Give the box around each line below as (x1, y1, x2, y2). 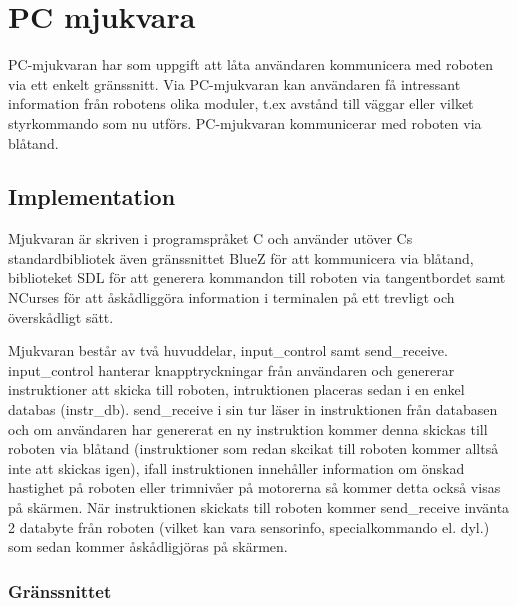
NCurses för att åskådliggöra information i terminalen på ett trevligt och (8, 287, 455, 308)
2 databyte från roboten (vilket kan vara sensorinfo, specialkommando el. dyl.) (8, 516, 490, 537)
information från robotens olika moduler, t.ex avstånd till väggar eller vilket (8, 93, 474, 114)
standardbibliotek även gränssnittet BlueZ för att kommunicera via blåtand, (8, 247, 474, 268)
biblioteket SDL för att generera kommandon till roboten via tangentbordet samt (8, 267, 506, 288)
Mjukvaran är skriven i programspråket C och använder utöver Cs (8, 228, 413, 249)
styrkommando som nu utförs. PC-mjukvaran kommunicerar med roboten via (8, 112, 482, 133)
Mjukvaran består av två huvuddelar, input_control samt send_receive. (8, 340, 448, 361)
